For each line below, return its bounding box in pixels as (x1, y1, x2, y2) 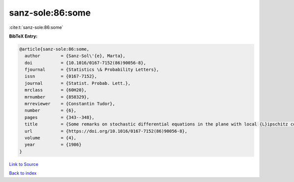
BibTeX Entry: (9, 33, 38, 39)
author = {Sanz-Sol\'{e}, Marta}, (24, 53, 126, 59)
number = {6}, (24, 108, 77, 113)
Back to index (9, 170, 37, 176)
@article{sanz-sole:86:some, (19, 46, 90, 52)
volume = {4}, (24, 135, 77, 141)
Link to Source (9, 161, 39, 167)
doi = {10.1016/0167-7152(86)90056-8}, (24, 60, 147, 65)
